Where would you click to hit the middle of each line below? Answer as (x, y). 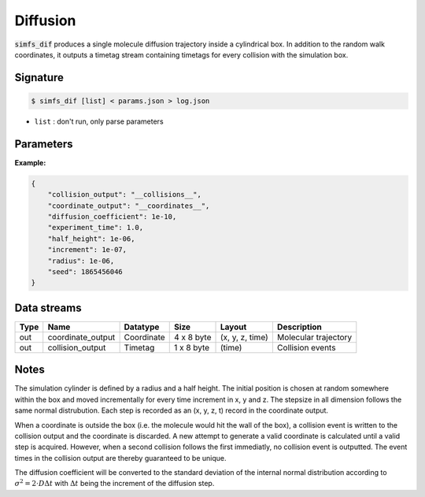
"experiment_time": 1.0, (96, 228)
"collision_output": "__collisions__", (125, 195)
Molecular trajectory (314, 337)
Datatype (142, 327)
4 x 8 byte (192, 337)
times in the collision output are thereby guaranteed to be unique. (121, 458)
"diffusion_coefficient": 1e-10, (112, 216)
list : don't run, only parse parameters (99, 121)
